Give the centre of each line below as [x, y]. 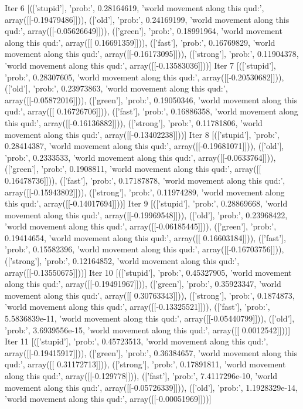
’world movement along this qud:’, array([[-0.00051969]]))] [108, 399]
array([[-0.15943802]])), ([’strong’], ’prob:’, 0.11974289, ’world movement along [145, 192]
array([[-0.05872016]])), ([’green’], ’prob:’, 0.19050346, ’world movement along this [151, 99]
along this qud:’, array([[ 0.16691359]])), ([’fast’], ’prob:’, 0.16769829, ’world [140, 42]
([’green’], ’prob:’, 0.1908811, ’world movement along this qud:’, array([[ [133, 169]
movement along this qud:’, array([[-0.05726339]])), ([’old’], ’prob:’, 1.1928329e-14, [151, 387]
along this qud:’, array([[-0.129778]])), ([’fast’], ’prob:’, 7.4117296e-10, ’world [141, 376]
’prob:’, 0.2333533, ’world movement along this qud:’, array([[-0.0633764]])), [140, 157]
